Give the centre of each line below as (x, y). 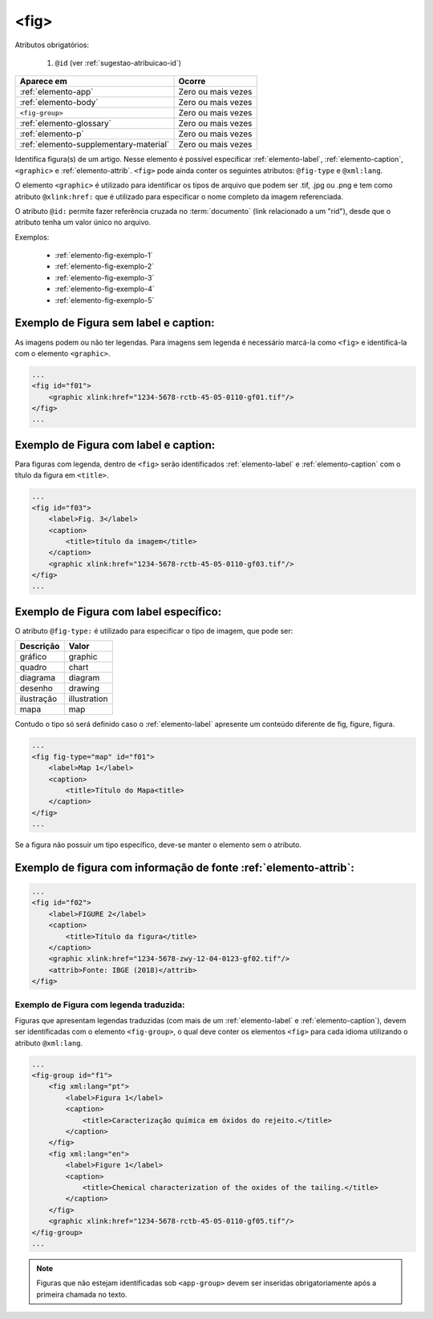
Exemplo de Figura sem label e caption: (115, 323)
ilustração (38, 699)
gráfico (33, 657)
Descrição (40, 647)
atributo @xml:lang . (49, 1043)
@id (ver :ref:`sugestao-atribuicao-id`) (118, 63)
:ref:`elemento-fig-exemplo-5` (105, 300)
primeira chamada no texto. (82, 1294)
